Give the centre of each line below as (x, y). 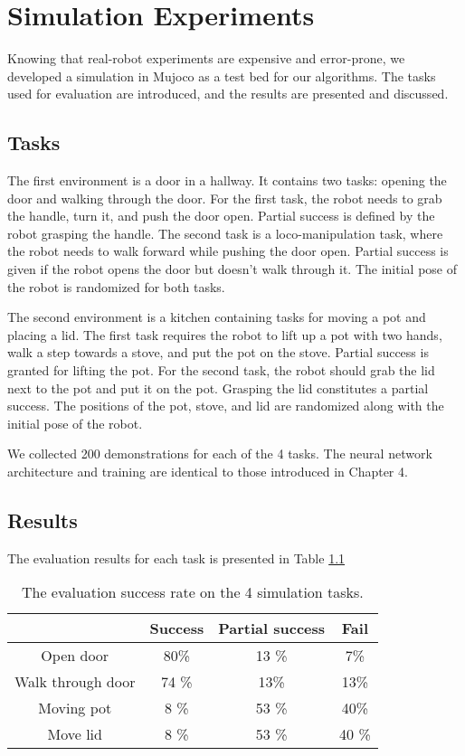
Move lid (75, 734)
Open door (75, 656)
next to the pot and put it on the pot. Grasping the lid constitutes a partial (218, 387)
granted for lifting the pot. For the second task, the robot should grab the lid (221, 370)
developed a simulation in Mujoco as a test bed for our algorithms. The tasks (222, 76)
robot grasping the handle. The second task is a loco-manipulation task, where (225, 233)
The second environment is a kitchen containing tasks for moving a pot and (217, 317)
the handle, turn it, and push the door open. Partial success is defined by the (221, 216)
